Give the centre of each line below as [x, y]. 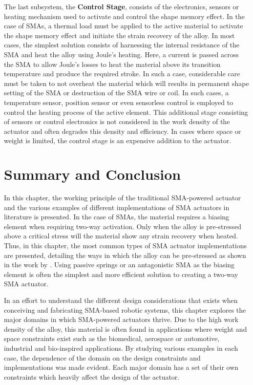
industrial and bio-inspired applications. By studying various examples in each [121, 348]
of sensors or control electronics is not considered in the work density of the [117, 121]
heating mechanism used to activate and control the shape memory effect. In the [124, 16]
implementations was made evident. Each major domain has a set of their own [121, 367]
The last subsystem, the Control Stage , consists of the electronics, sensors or [121, 6]
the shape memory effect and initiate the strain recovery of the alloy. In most [119, 35]
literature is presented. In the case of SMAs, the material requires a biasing [117, 217]
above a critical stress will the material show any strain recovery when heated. [121, 236]
